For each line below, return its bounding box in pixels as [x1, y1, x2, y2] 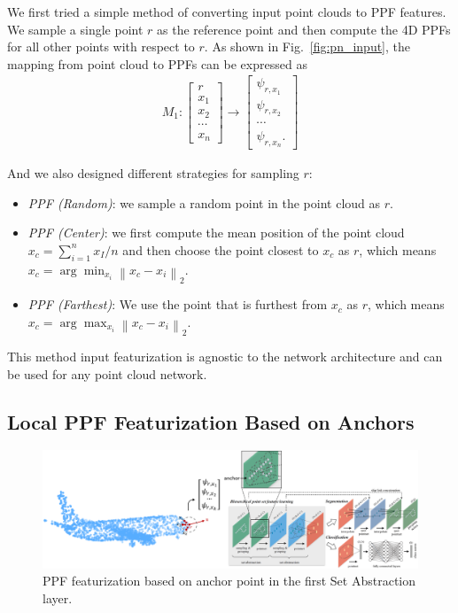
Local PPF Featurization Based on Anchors [7, 407, 415, 435]
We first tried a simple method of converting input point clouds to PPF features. [7, 3, 446, 20]
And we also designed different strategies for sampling [7, 164, 299, 182]
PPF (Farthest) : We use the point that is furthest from [27, 295, 328, 314]
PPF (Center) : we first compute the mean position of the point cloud [27, 223, 405, 242]
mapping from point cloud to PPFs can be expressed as [7, 54, 307, 73]
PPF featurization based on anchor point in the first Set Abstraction [43, 571, 416, 590]
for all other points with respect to [7, 37, 195, 56]
